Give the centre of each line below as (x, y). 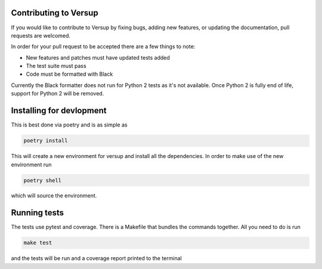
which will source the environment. (54, 196)
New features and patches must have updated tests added (98, 57)
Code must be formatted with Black (69, 74)
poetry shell (43, 180)
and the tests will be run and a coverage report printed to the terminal (96, 258)
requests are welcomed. (41, 35)
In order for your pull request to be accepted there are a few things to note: (103, 47)
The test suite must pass (56, 66)
